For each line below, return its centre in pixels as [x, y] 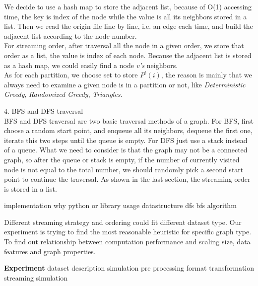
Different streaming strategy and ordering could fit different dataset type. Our [123, 222]
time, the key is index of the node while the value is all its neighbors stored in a [126, 16]
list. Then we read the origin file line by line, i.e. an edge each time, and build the [129, 26]
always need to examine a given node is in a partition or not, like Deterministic [125, 84]
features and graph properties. [50, 251]
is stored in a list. [31, 188]
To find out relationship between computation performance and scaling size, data [127, 242]
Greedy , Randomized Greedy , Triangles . [63, 94]
